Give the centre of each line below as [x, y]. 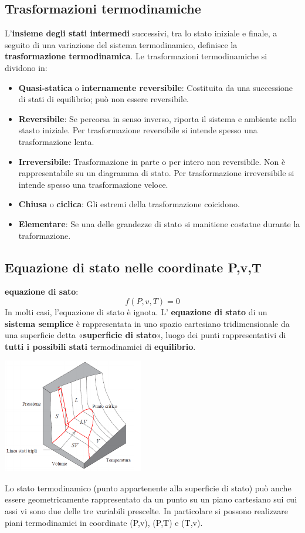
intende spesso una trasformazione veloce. [93, 184]
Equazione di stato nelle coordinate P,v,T [133, 267]
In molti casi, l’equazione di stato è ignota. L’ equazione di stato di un [136, 311]
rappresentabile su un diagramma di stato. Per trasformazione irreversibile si [156, 173]
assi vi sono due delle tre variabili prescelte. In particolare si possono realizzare [146, 511]
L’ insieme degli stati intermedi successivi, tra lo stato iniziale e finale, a [141, 33]
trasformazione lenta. [56, 141]
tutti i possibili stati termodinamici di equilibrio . [100, 346]
